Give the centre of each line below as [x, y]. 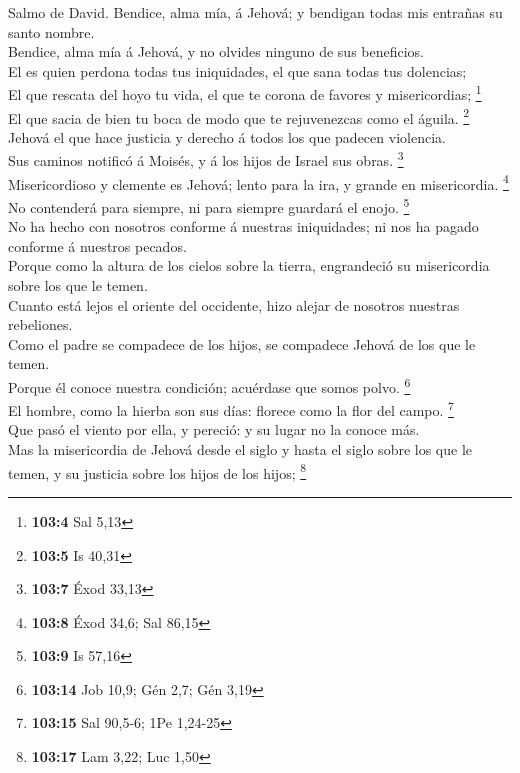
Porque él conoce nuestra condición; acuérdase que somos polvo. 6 [209, 385]
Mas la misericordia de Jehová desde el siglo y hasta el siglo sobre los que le [240, 449]
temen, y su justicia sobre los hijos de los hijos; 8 [157, 471]
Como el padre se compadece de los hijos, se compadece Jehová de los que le [242, 343]
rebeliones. [40, 324]
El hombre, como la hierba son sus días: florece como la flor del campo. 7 [231, 408]
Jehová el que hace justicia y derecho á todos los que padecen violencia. [227, 136]
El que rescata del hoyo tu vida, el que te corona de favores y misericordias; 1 [245, 93]
